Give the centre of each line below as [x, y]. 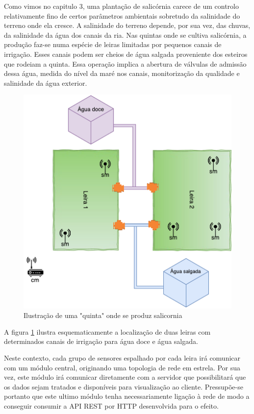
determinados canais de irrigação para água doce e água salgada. [101, 341]
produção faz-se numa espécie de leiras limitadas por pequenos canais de [113, 44]
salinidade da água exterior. [46, 83]
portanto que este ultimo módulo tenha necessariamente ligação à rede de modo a [127, 396]
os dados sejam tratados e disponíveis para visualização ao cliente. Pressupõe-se [124, 386]
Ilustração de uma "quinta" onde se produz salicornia [103, 315]
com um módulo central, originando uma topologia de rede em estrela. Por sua [122, 367]
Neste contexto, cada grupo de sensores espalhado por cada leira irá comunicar [122, 357]
